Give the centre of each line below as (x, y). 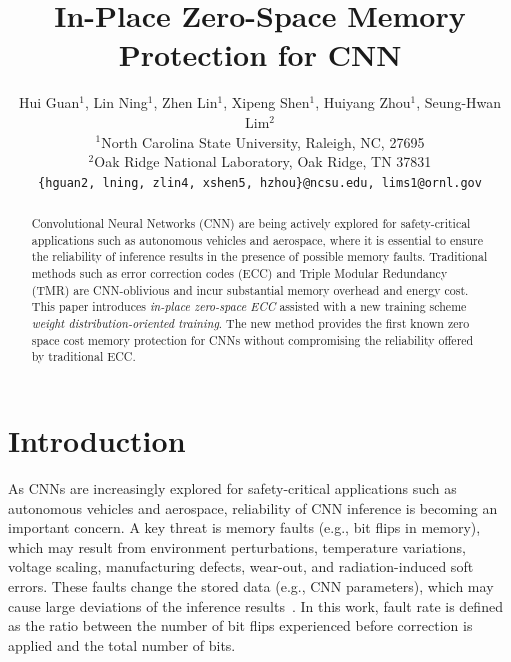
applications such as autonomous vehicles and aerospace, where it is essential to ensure (257, 239)
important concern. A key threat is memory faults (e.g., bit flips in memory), (244, 527)
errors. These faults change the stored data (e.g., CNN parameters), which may (251, 585)
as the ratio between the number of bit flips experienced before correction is (240, 625)
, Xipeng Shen (266, 102)
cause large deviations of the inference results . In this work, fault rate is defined (255, 605)
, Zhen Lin (185, 102)
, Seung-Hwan (459, 102)
